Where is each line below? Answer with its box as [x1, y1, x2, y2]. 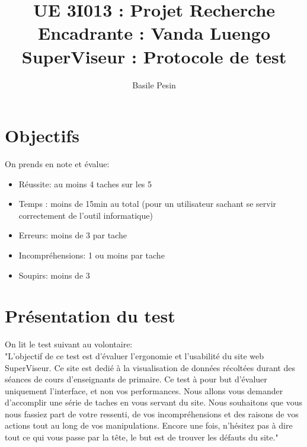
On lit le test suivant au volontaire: [5, 338, 133, 350]
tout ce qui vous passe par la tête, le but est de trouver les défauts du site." [5, 431, 279, 443]
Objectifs [5, 123, 79, 148]
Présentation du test [5, 304, 175, 328]
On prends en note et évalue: [5, 158, 110, 170]
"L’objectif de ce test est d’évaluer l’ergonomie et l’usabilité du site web [5, 349, 264, 362]
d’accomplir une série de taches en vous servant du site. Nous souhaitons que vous [5, 396, 303, 408]
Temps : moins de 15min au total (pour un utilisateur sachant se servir [18, 197, 277, 210]
